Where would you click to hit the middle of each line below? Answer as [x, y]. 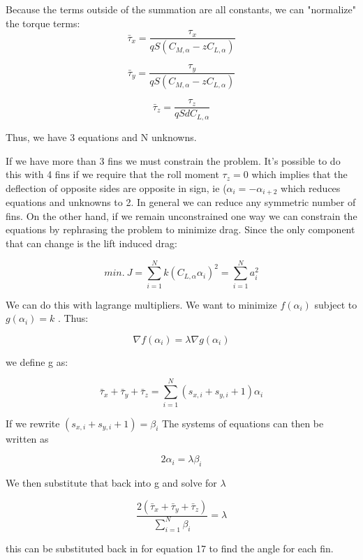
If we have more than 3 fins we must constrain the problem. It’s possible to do [173, 160]
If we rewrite [33, 423]
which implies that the [299, 174]
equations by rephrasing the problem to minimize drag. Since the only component [180, 229]
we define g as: [37, 361]
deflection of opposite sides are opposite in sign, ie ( [116, 187]
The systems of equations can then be [243, 423]
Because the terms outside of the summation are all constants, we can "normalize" [181, 9]
